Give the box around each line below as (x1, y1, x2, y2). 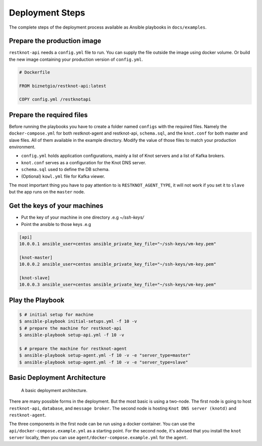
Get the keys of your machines (9, 202, 104, 210)
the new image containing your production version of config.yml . (9, 56, 143, 62)
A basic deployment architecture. (21, 387, 88, 393)
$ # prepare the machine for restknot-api (19, 326, 122, 331)
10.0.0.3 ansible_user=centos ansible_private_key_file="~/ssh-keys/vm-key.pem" (19, 282, 216, 288)
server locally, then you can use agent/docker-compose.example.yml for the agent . (9, 435, 188, 441)
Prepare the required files (9, 111, 88, 119)
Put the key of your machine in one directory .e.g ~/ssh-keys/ (21, 214, 144, 221)
